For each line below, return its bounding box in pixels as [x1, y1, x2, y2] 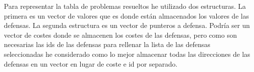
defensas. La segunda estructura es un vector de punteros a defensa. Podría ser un [4, 20, 250, 30]
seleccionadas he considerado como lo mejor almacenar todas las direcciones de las [4, 48, 251, 59]
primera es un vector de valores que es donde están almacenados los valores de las [4, 10, 249, 21]
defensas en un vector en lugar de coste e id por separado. [4, 58, 178, 69]
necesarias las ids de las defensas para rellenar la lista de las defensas [4, 39, 210, 49]
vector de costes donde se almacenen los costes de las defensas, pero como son [4, 29, 237, 40]
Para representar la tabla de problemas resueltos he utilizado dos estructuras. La [4, 1, 246, 11]
